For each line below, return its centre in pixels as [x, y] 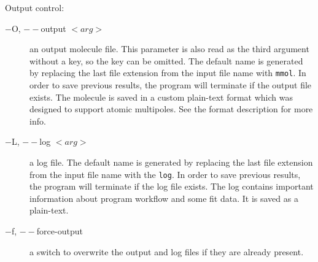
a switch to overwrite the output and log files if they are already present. [167, 251]
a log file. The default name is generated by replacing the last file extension [171, 162]
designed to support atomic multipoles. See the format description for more [171, 109]
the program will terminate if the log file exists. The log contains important [172, 186]
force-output [60, 231]
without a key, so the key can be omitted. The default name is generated [166, 60]
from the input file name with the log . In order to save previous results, [165, 174]
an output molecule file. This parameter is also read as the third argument [169, 49]
